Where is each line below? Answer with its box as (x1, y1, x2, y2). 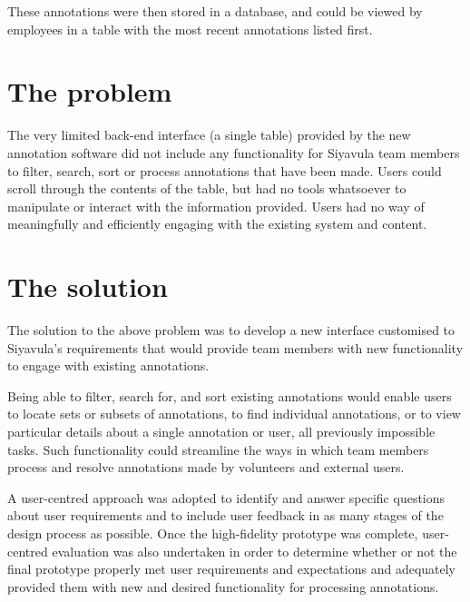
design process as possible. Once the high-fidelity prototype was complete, (7, 523, 418, 542)
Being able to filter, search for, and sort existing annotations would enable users (7, 386, 452, 405)
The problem (7, 73, 172, 110)
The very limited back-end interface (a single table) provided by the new (7, 125, 411, 144)
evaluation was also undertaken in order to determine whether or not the (52, 541, 457, 560)
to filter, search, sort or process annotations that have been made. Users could (7, 161, 442, 180)
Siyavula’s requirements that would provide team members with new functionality (7, 338, 464, 357)
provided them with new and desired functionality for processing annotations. (7, 577, 439, 596)
